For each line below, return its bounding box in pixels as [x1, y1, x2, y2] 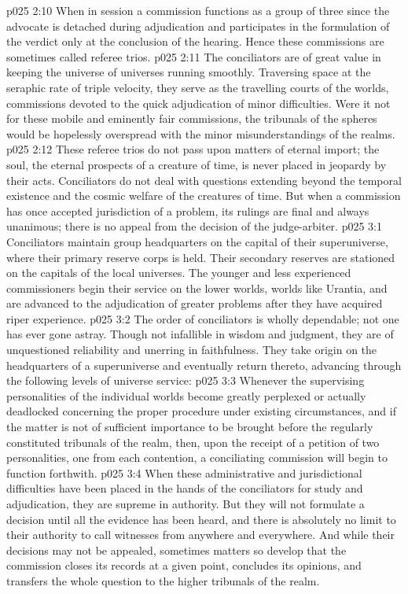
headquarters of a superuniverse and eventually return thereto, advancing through [6, 356, 402, 373]
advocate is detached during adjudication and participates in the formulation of [6, 17, 390, 34]
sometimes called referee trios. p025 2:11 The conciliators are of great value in [6, 48, 381, 65]
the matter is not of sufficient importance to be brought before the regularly [6, 419, 373, 435]
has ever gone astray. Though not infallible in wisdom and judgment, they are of [6, 326, 394, 342]
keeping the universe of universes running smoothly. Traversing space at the [6, 64, 371, 80]
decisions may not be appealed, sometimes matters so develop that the [6, 541, 347, 558]
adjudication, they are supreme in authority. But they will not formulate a [6, 496, 365, 511]
